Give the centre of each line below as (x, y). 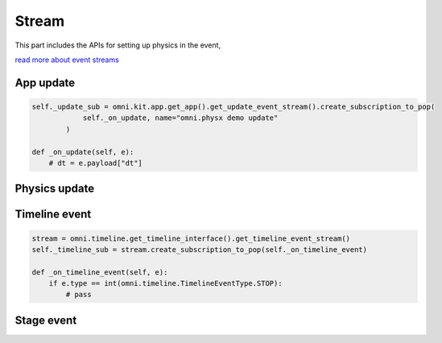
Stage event (46, 320)
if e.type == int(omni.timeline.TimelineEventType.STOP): (165, 283)
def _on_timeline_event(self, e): (100, 272)
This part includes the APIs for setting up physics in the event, (118, 45)
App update (45, 83)
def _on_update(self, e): (83, 152)
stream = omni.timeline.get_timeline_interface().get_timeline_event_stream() (191, 238)
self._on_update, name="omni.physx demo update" (180, 118)
